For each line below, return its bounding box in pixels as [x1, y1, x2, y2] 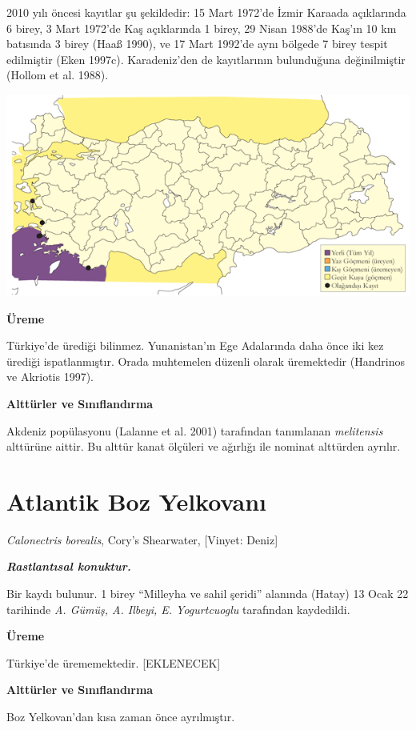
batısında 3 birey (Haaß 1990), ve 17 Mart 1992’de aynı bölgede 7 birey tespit [6, 35, 388, 52]
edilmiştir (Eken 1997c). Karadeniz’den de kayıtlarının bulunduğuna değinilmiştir [6, 50, 406, 67]
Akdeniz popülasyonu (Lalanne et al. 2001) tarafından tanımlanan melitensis [6, 422, 383, 439]
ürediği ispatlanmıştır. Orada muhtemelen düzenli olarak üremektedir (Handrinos [6, 352, 405, 369]
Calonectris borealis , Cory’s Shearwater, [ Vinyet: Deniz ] [6, 531, 278, 547]
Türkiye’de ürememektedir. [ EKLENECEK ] [6, 654, 221, 671]
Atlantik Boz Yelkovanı [6, 484, 267, 517]
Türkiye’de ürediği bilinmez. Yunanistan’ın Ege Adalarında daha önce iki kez [6, 337, 384, 354]
